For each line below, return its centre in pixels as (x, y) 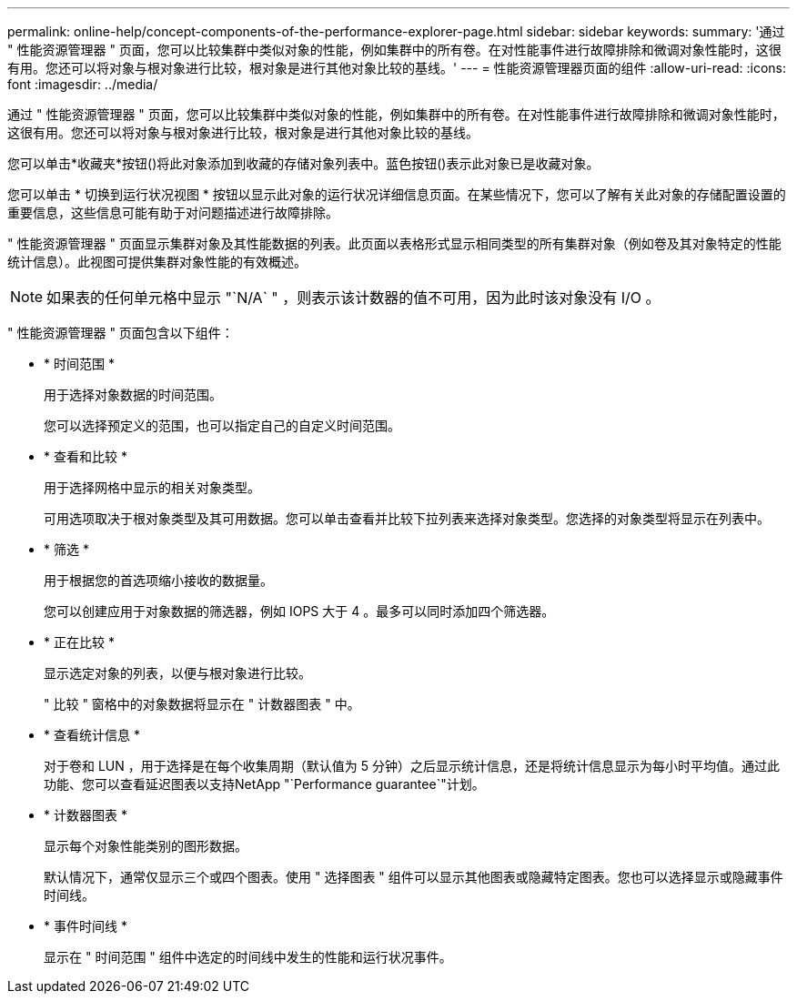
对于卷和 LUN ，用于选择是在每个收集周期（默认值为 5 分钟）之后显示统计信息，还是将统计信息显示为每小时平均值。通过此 (412, 766)
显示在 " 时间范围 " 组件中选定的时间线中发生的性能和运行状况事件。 (248, 957)
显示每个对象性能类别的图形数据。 (146, 846)
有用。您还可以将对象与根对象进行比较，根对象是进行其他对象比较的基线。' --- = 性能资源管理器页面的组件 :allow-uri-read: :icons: (397, 68)
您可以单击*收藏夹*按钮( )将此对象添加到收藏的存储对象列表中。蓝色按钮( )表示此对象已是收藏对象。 (303, 163)
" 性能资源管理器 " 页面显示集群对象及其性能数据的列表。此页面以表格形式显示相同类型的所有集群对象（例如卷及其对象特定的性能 (394, 243)
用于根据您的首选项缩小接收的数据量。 (158, 580)
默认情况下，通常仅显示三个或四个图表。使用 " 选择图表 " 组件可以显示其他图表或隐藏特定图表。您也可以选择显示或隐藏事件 (414, 877)
